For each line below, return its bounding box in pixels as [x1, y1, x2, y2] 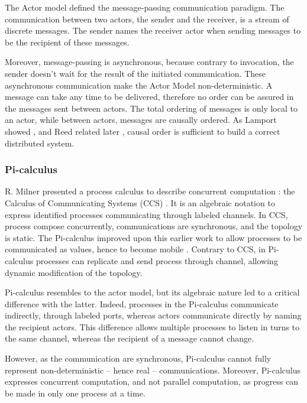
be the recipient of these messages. [5, 35, 130, 48]
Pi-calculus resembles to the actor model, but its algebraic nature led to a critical [5, 286, 300, 298]
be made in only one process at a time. [5, 386, 146, 399]
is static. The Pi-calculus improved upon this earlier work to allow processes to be [5, 231, 302, 243]
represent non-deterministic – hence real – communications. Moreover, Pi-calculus [5, 363, 301, 376]
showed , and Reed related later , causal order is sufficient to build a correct [5, 125, 280, 137]
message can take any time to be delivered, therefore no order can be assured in [5, 90, 294, 103]
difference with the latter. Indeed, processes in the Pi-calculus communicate [5, 297, 279, 310]
